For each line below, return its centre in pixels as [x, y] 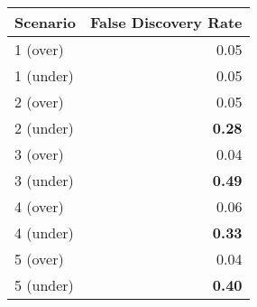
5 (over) [39, 259]
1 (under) [44, 75]
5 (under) [44, 285]
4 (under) [44, 233]
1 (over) [39, 49]
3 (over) [39, 154]
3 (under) [44, 180]
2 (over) [39, 102]
